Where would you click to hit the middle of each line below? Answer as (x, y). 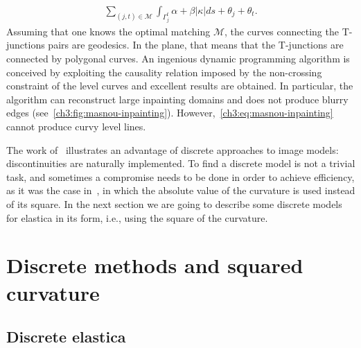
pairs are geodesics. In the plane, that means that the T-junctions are (196, 45)
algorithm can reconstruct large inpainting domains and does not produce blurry (177, 99)
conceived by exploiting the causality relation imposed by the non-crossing (164, 72)
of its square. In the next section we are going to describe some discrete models (174, 203)
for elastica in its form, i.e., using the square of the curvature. (137, 217)
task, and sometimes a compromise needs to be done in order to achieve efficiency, (180, 176)
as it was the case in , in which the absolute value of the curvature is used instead (181, 190)
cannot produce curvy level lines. (76, 126)
